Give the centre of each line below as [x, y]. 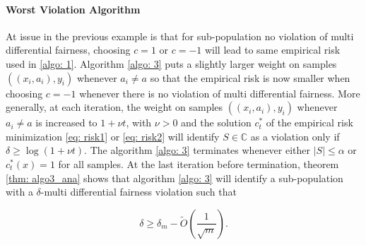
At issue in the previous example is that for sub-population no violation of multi [180, 36]
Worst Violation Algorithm [73, 9]
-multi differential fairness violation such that [138, 192]
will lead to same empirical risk [272, 50]
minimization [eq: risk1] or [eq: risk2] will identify [113, 136]
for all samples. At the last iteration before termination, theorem [199, 163]
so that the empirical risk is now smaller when [250, 77]
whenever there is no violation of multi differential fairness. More [220, 93]
